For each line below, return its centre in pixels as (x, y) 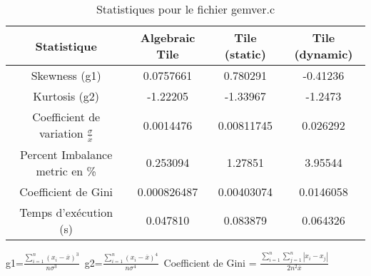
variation (61, 133)
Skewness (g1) (66, 75)
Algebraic (168, 37)
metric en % (66, 170)
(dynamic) (324, 54)
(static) (245, 54)
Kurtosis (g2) (66, 96)
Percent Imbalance (66, 154)
